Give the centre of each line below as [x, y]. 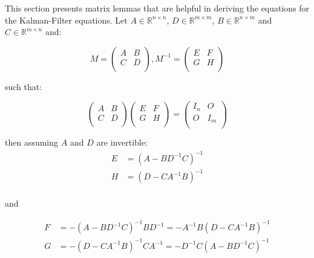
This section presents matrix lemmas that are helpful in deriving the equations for [157, 8]
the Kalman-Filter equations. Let [66, 20]
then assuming [32, 142]
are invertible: [122, 142]
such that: [24, 86]
